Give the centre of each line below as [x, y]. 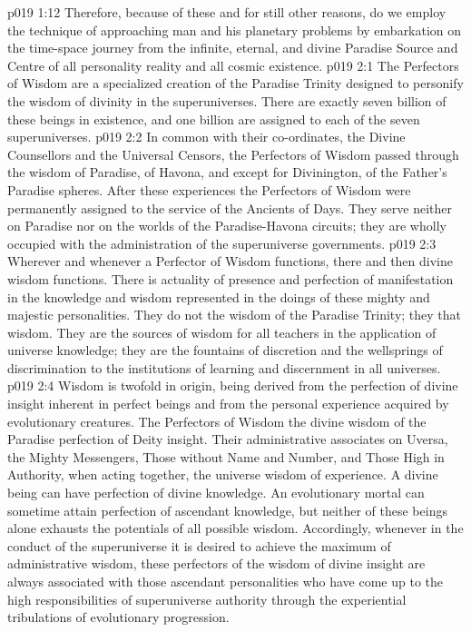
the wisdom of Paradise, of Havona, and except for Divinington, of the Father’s [227, 172]
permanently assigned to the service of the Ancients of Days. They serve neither [230, 207]
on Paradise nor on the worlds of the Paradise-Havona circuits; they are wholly [227, 226]
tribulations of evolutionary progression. [118, 617]
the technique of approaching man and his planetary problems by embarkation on [235, 30]
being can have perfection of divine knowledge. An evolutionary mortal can [216, 493]
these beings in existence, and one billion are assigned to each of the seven [214, 118]
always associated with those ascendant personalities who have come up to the [226, 581]
